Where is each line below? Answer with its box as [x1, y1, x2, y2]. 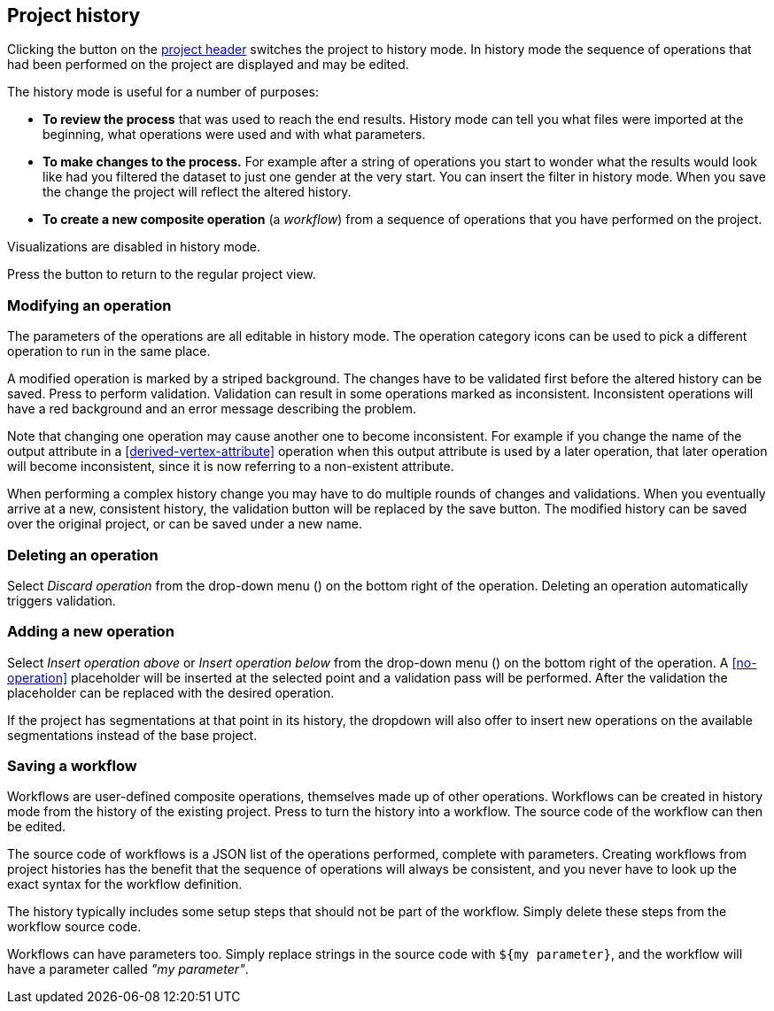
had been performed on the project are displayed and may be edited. [7, 57, 409, 73]
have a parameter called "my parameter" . [7, 961, 249, 977]
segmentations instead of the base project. [7, 727, 258, 743]
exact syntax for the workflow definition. [7, 876, 243, 892]
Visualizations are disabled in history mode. [7, 239, 260, 255]
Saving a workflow [7, 757, 137, 776]
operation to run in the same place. [7, 343, 211, 359]
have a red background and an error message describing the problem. [7, 401, 416, 417]
